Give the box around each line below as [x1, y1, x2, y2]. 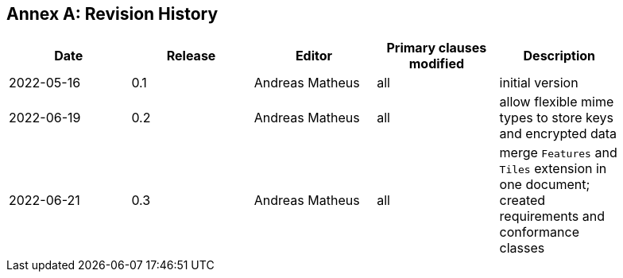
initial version [499, 75, 578, 91]
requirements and [499, 208, 605, 225]
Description [523, 48, 595, 64]
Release [166, 48, 216, 64]
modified [408, 56, 465, 72]
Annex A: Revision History [6, 4, 219, 24]
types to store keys [499, 110, 613, 126]
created [499, 192, 546, 209]
